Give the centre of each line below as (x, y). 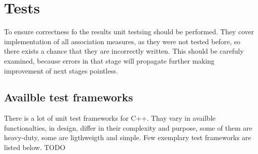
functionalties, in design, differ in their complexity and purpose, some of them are (128, 127)
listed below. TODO (35, 147)
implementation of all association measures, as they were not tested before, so (122, 41)
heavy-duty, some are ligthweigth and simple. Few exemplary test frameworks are (128, 137)
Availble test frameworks (69, 97)
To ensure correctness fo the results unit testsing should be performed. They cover (129, 32)
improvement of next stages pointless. (61, 70)
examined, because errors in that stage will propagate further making (109, 60)
